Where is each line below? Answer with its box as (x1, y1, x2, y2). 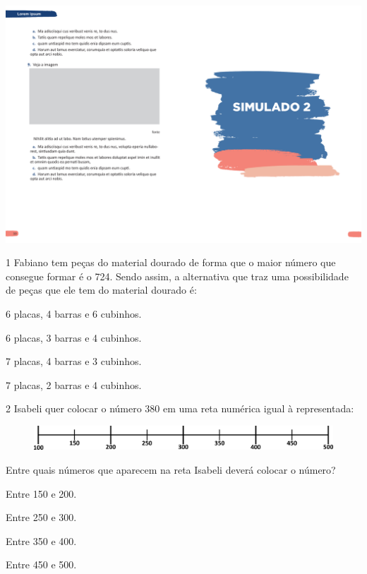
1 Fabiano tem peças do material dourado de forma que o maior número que (6, 255, 336, 270)
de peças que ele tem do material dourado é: (6, 282, 197, 297)
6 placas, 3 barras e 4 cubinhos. (6, 330, 142, 345)
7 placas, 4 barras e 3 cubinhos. (6, 354, 142, 369)
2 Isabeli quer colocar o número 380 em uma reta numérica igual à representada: (6, 401, 354, 416)
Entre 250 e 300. (6, 510, 77, 525)
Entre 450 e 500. (6, 557, 77, 572)
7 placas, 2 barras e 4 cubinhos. (6, 377, 142, 392)
